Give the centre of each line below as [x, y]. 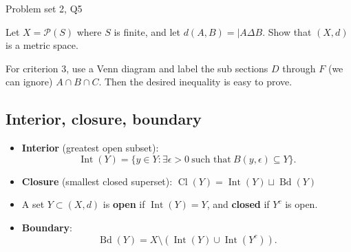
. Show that [287, 31]
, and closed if [238, 204]
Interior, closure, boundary [104, 119]
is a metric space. [42, 45]
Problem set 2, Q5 [44, 8]
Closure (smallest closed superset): [97, 181]
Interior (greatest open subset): [90, 148]
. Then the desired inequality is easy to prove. [195, 82]
